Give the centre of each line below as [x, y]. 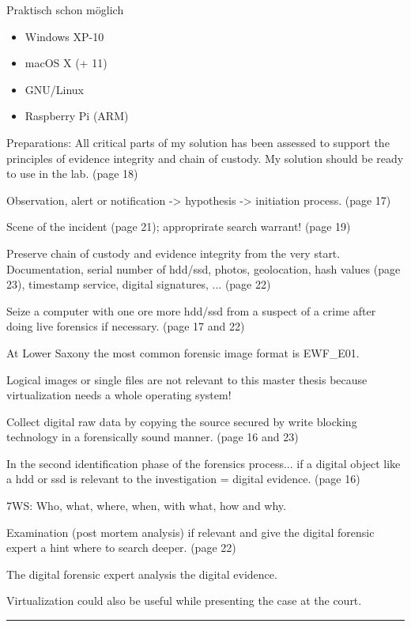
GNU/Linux [54, 89]
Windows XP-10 [64, 36]
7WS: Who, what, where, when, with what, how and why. [146, 506]
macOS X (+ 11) [66, 63]
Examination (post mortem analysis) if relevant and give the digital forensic [190, 532]
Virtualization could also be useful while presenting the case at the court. [184, 601]
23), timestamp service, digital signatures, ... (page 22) [139, 284]
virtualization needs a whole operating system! [119, 395]
